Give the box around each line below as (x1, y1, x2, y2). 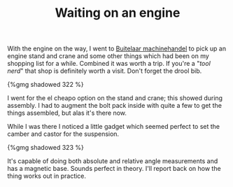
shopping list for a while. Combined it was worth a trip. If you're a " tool (7, 60, 211, 68)
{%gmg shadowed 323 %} (7, 144, 84, 152)
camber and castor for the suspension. (7, 130, 120, 138)
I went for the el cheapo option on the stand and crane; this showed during (7, 94, 223, 102)
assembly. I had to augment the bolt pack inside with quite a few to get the (7, 102, 223, 110)
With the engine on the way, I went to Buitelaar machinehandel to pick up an (7, 44, 226, 53)
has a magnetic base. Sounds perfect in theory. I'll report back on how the (7, 165, 222, 173)
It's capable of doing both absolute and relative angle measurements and (7, 157, 218, 165)
